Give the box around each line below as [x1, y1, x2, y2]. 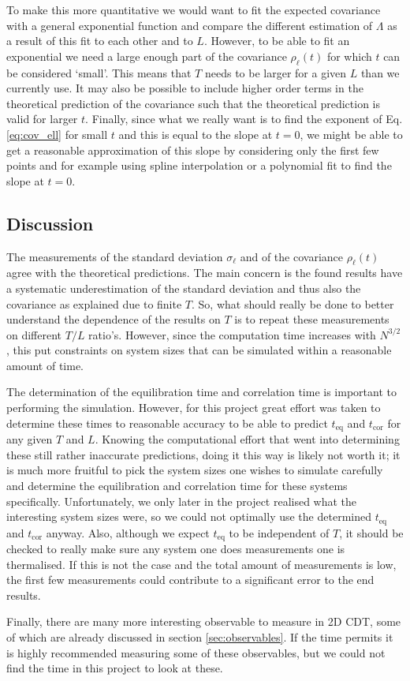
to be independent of [229, 524, 330, 541]
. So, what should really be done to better [192, 295, 394, 312]
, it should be [339, 524, 404, 541]
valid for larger [6, 110, 78, 127]
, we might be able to [300, 125, 403, 142]
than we [360, 64, 400, 80]
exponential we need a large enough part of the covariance [6, 47, 287, 64]
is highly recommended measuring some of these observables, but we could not [6, 644, 386, 660]
